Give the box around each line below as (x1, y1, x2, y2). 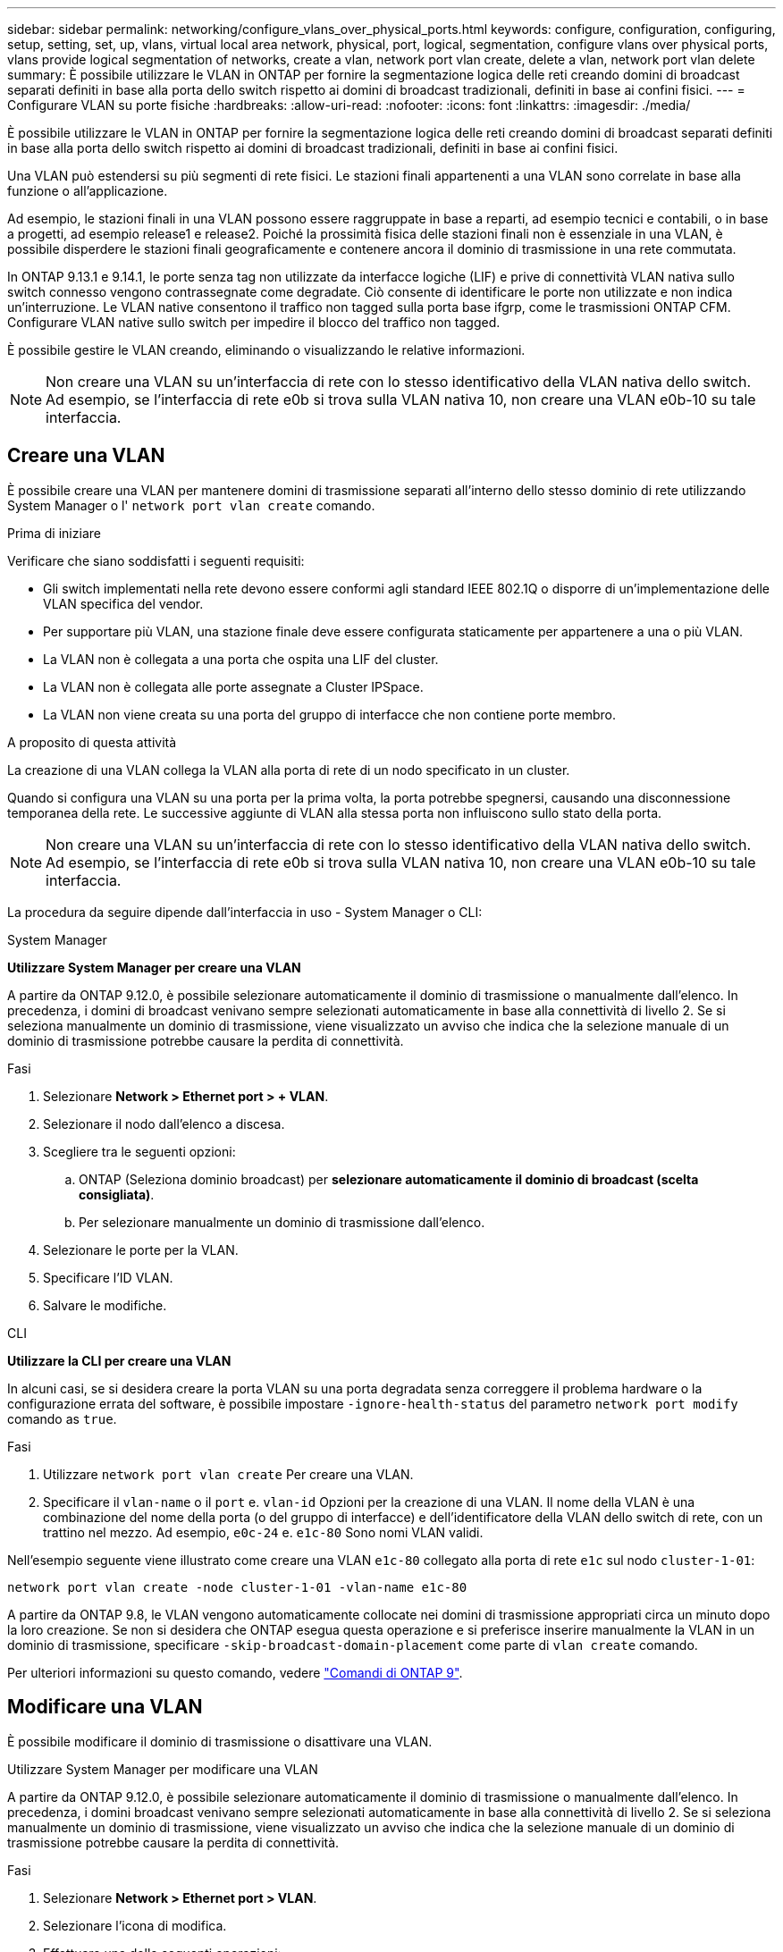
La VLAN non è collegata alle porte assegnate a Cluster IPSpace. (43, 678, 424, 694)
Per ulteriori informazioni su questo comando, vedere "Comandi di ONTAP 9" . (7, 1664, 463, 1680)
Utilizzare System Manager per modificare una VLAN (7, 1761, 318, 1777)
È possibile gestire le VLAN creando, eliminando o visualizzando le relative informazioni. (7, 342, 526, 358)
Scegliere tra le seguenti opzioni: (43, 1143, 236, 1159)
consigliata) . (79, 1186, 155, 1202)
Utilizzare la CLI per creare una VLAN (7, 1352, 232, 1368)
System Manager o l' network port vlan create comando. (7, 497, 375, 513)
